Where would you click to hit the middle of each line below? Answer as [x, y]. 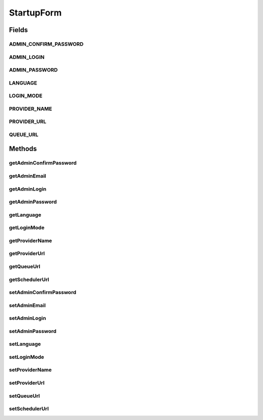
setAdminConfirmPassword [43, 293]
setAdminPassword [33, 331]
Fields [19, 30]
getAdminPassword [33, 202]
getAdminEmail [28, 176]
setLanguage [25, 344]
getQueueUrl [25, 266]
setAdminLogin [28, 318]
